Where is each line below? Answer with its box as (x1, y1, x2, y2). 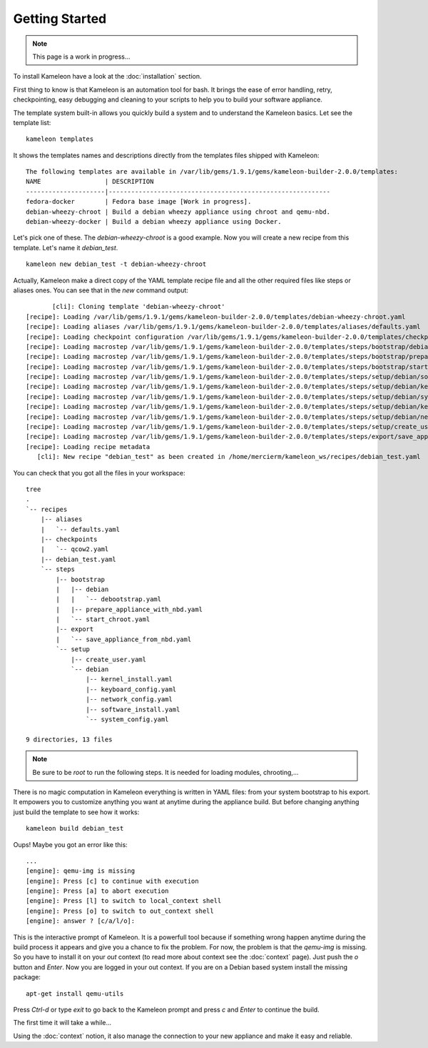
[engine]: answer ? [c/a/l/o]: (26, 917, 136, 925)
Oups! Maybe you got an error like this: (13, 840, 128, 849)
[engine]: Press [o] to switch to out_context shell (26, 906, 214, 915)
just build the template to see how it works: (13, 808, 140, 816)
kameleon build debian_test (26, 824, 124, 833)
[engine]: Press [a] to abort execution (26, 887, 169, 895)
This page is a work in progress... (32, 52, 131, 61)
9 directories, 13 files (26, 735, 113, 743)
